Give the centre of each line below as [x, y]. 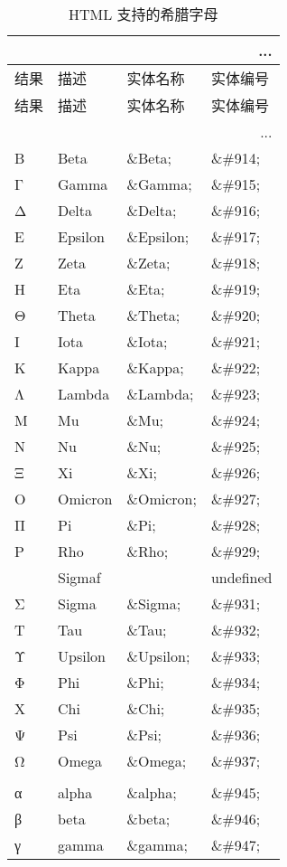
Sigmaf [79, 577]
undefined [241, 577]
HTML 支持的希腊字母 [143, 14]
